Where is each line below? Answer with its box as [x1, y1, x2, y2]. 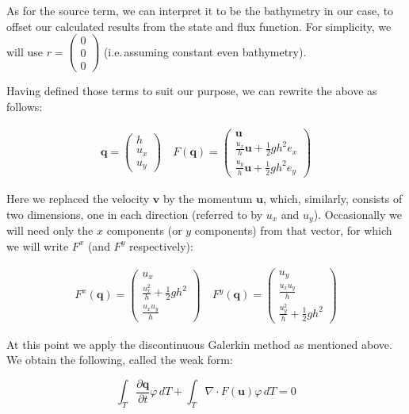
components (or [106, 222, 182, 239]
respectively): [128, 237, 193, 254]
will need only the [6, 222, 94, 239]
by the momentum [162, 190, 253, 207]
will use [6, 43, 43, 59]
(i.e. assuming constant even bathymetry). [103, 43, 307, 59]
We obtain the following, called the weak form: [6, 351, 233, 368]
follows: [6, 98, 43, 114]
